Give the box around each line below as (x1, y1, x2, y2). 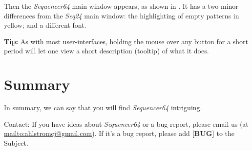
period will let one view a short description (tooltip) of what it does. (4, 46, 209, 56)
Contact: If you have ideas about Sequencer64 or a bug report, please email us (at (4, 118, 249, 129)
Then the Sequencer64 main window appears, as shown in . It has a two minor (4, 1, 238, 11)
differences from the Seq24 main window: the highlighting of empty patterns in (4, 10, 239, 20)
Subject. (4, 137, 28, 148)
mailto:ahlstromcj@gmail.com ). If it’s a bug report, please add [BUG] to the (4, 128, 235, 138)
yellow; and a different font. (4, 20, 86, 30)
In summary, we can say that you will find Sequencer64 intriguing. (4, 102, 202, 113)
